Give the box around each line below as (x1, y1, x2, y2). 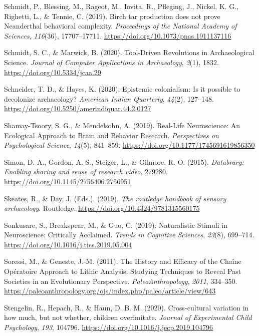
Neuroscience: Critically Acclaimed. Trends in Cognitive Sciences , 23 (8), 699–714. (4, 229, 254, 240)
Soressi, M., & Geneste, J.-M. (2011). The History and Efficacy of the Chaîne (4, 256, 241, 266)
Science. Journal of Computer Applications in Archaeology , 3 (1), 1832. (4, 57, 219, 67)
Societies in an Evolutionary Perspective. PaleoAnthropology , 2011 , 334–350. (4, 275, 237, 286)
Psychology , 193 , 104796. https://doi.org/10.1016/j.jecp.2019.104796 (4, 322, 213, 332)
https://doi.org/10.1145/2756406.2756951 (4, 176, 131, 186)
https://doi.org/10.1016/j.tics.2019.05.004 (4, 239, 132, 249)
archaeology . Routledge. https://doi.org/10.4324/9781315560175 (4, 203, 200, 213)
